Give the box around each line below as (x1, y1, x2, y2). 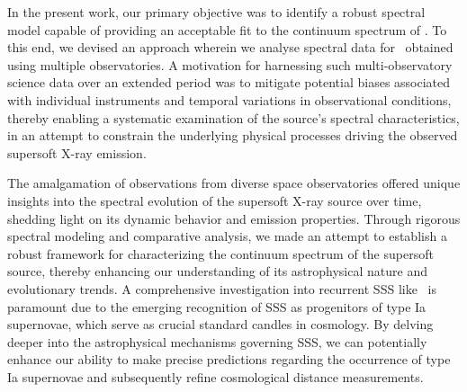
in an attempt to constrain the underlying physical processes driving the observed (7, 126, 458, 145)
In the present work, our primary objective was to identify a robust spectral (7, 3, 426, 21)
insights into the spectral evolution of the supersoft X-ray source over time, (7, 191, 422, 209)
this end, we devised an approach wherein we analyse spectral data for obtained (7, 38, 454, 57)
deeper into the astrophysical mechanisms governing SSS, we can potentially (7, 332, 427, 351)
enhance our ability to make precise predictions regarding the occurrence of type (7, 350, 451, 369)
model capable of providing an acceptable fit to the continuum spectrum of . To (7, 20, 447, 39)
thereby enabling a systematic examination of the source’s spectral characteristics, (7, 108, 460, 127)
